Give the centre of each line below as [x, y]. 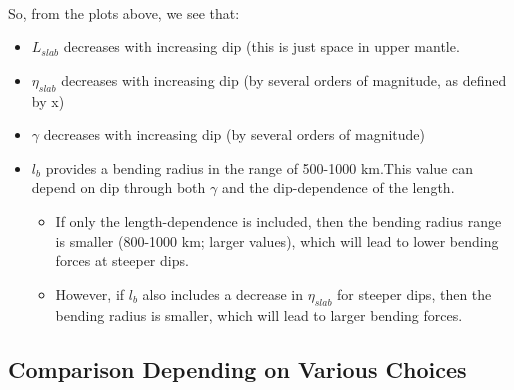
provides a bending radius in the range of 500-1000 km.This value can [259, 167]
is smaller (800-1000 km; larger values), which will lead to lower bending [277, 240]
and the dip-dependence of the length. [338, 187]
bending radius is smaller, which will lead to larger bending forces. [259, 314]
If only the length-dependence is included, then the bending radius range [278, 220]
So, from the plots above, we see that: [124, 12]
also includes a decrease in [223, 293]
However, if [90, 293]
